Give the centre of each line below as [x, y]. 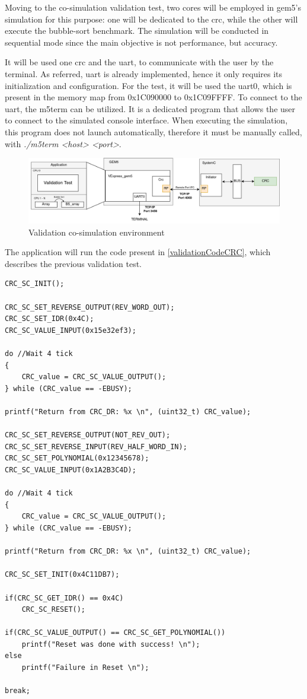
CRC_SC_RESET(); [54, 610]
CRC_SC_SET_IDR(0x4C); [49, 319]
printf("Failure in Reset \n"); [85, 668]
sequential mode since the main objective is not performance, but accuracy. [141, 42]
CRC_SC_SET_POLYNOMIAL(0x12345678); [77, 458]
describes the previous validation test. [73, 263]
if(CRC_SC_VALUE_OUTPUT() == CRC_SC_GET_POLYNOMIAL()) [115, 633]
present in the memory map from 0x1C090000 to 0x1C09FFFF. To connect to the [153, 97]
